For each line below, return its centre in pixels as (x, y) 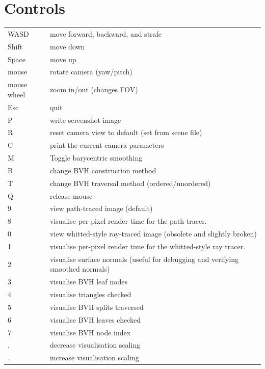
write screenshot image (85, 120)
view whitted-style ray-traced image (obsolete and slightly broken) (153, 234)
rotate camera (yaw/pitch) (91, 72)
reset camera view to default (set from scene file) (126, 132)
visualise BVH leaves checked (95, 319)
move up (63, 59)
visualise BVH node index (90, 332)
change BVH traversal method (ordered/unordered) (130, 183)
